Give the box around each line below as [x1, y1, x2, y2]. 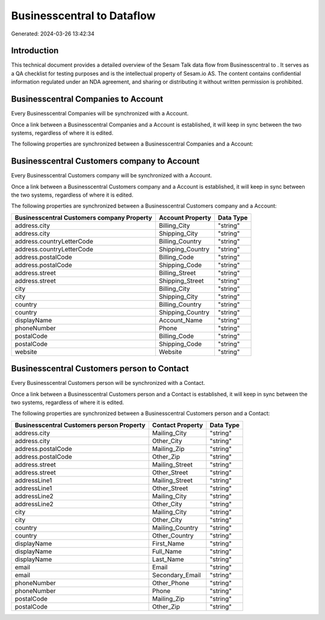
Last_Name [152, 555, 184, 563]
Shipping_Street [158, 277, 204, 285]
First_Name [152, 539, 185, 547]
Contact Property [152, 421, 203, 429]
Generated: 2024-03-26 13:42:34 [11, 30, 94, 37]
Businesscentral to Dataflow [11, 9, 156, 22]
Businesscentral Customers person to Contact [11, 364, 189, 374]
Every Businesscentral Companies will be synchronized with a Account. [11, 110, 189, 117]
